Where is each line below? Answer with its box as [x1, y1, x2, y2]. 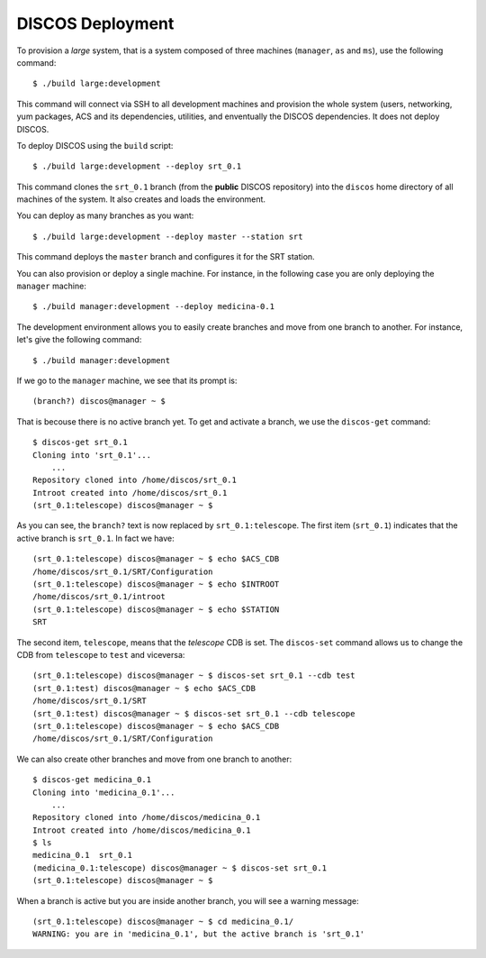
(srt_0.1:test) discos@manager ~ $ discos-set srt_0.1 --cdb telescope [32, 708, 355, 718]
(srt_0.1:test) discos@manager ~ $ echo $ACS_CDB [32, 683, 256, 693]
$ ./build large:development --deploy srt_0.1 [32, 161, 242, 171]
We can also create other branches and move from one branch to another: [16, 753, 292, 764]
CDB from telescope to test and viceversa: [16, 650, 185, 660]
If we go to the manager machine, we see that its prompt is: [16, 375, 238, 386]
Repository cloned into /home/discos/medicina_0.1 [32, 812, 261, 823]
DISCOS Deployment [16, 14, 175, 33]
